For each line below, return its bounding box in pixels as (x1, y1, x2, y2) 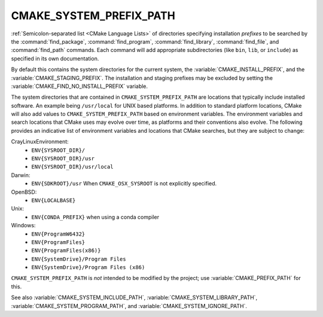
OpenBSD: (11, 188, 37, 196)
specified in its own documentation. (11, 54, 99, 62)
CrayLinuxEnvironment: (11, 138, 69, 145)
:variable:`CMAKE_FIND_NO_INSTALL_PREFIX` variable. (11, 83, 148, 90)
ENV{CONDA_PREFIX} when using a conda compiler (31, 213, 160, 221)
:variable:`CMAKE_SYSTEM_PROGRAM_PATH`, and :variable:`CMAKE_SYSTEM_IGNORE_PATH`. (11, 302, 248, 309)
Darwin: (11, 171, 31, 179)
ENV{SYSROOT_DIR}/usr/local (31, 163, 114, 170)
